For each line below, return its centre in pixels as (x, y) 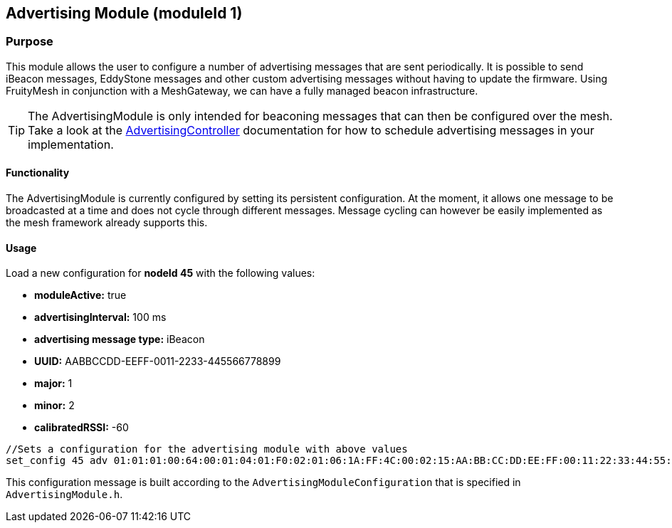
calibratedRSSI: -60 (82, 428)
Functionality (38, 173)
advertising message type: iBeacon (120, 339)
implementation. (71, 144)
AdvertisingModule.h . (64, 495)
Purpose (30, 42)
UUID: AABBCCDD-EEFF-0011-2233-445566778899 (158, 361)
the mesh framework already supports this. (107, 223)
